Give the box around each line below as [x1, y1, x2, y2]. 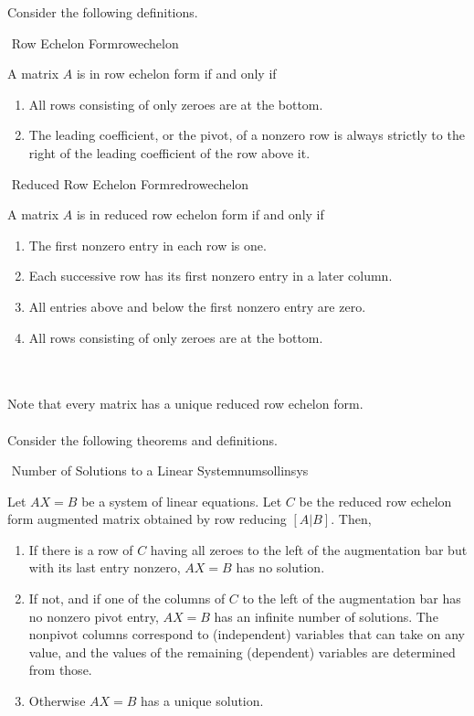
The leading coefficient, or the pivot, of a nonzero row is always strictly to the [28, 125, 465, 144]
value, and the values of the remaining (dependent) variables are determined [28, 642, 456, 661]
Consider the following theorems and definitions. [7, 430, 278, 449]
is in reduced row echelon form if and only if [76, 205, 324, 224]
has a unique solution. [141, 691, 264, 711]
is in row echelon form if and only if [76, 64, 277, 83]
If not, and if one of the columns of [28, 589, 226, 608]
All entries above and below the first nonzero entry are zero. [28, 296, 366, 315]
